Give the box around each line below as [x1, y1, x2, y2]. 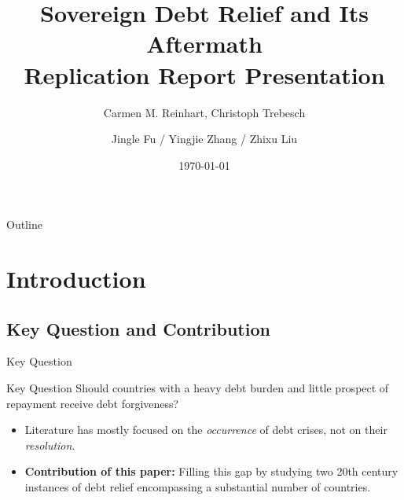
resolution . [24, 436, 75, 453]
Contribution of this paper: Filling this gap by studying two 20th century [24, 463, 398, 480]
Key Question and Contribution [6, 316, 270, 340]
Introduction [6, 263, 146, 295]
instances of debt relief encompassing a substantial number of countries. [24, 479, 371, 495]
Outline [6, 216, 42, 233]
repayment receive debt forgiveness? [6, 395, 179, 411]
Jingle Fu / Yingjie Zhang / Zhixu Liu [111, 131, 298, 147]
